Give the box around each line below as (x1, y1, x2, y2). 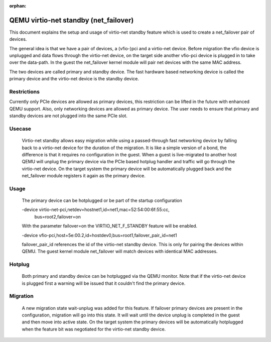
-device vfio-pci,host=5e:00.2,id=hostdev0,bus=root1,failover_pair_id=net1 (22, 232, 177, 238)
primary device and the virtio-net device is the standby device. (9, 76, 139, 82)
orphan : (9, 3, 27, 9)
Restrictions (9, 88, 40, 95)
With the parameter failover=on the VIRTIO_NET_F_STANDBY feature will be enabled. (22, 223, 198, 229)
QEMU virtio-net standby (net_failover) (9, 16, 134, 25)
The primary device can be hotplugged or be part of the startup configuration (22, 197, 183, 203)
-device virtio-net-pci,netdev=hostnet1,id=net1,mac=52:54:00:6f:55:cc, (22, 206, 170, 213)
